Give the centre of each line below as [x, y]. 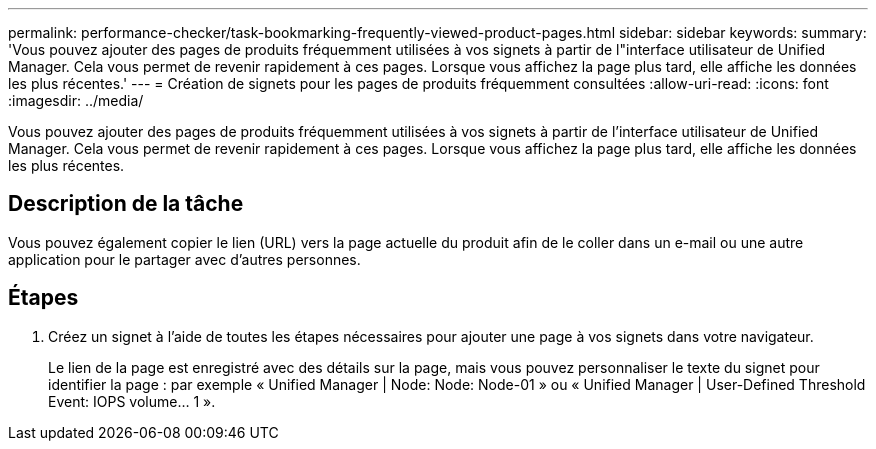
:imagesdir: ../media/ [76, 100]
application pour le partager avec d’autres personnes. [184, 259]
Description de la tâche [126, 204]
